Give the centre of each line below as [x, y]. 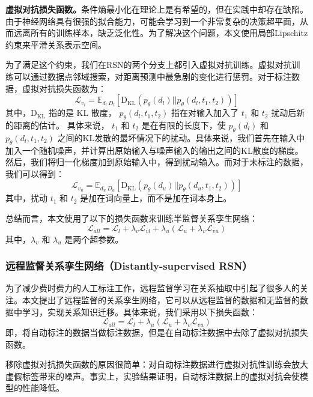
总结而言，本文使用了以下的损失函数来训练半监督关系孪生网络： [132, 218]
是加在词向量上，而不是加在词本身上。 [156, 198]
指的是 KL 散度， [82, 113]
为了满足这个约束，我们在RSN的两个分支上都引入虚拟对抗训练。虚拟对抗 [149, 65]
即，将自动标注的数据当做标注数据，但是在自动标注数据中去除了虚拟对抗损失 [157, 332]
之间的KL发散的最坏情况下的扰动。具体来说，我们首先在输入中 [181, 137]
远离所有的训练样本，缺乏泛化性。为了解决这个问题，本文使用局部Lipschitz [161, 33]
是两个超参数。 [94, 239]
